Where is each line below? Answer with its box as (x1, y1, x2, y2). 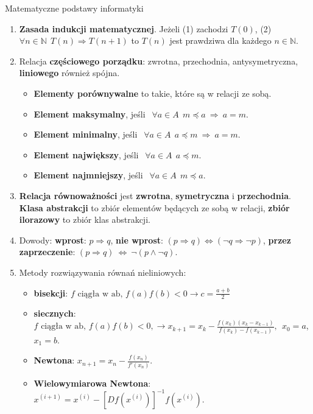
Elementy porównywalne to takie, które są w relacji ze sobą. (33, 86, 272, 99)
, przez (263, 233, 291, 246)
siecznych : (33, 307, 76, 320)
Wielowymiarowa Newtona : (33, 376, 151, 389)
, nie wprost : (110, 233, 163, 246)
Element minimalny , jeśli (33, 128, 138, 141)
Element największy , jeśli (33, 148, 139, 161)
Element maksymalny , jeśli (33, 107, 146, 120)
